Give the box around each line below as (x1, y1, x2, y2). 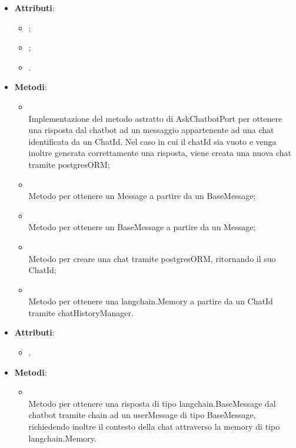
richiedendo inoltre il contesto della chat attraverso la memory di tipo (28, 420, 280, 433)
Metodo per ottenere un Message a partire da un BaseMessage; (28, 190, 256, 202)
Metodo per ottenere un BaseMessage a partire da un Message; (28, 221, 256, 233)
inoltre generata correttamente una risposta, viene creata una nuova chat (28, 147, 292, 159)
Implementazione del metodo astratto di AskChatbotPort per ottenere (28, 112, 282, 124)
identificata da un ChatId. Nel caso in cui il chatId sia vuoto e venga (28, 135, 277, 147)
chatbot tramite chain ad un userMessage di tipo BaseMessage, (28, 409, 256, 421)
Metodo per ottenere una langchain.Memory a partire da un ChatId (28, 295, 273, 307)
